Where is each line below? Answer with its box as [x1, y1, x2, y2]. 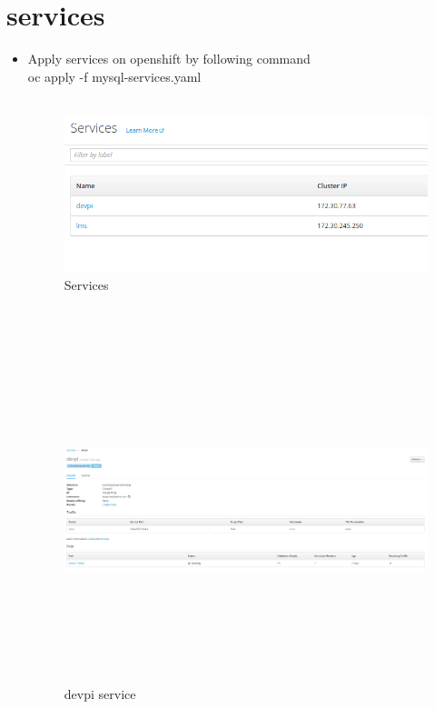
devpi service [64, 684, 136, 703]
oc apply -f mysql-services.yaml [27, 66, 202, 85]
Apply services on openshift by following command [27, 49, 311, 68]
